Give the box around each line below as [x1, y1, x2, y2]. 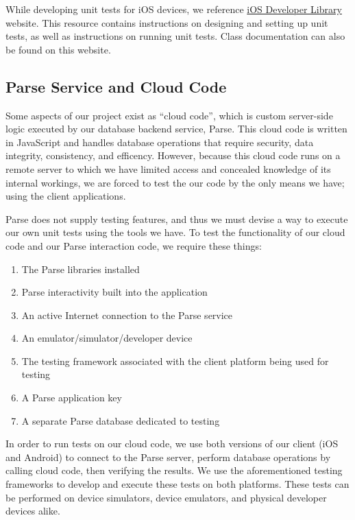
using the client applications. [5, 189, 126, 203]
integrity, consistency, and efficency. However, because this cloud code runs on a [5, 148, 341, 163]
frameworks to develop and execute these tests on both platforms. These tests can [5, 477, 350, 491]
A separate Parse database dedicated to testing [21, 413, 220, 427]
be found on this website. [5, 42, 111, 56]
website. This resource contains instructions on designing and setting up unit [5, 15, 328, 29]
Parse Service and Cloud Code [5, 75, 227, 97]
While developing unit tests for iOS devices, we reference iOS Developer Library [5, 2, 342, 16]
